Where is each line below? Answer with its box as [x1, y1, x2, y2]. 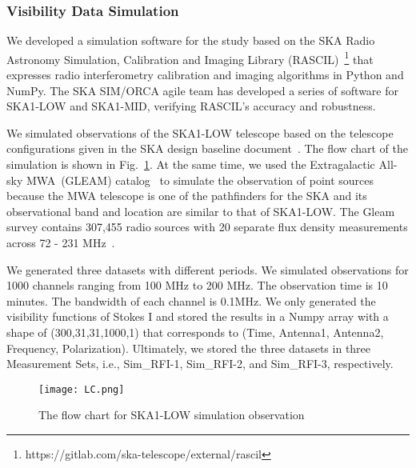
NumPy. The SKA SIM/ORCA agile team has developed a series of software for [6, 82, 398, 98]
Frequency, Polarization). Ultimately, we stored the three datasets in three [6, 339, 371, 356]
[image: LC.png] [38, 383, 125, 395]
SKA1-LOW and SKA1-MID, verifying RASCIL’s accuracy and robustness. [6, 98, 376, 114]
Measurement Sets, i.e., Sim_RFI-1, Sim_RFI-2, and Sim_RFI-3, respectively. [6, 355, 394, 372]
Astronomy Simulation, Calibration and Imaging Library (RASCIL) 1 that [6, 48, 374, 67]
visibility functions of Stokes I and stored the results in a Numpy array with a [6, 308, 389, 325]
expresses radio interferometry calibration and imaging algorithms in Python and [6, 66, 404, 83]
